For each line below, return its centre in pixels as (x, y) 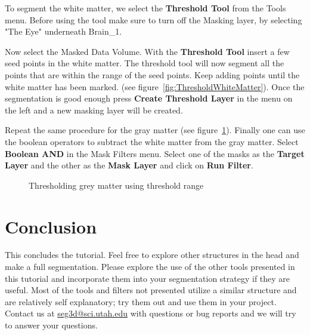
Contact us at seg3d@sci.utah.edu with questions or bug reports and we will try (151, 313)
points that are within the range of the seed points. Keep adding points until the (152, 74)
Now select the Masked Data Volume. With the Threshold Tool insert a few (147, 51)
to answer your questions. (51, 325)
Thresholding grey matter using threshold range (116, 185)
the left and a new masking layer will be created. (94, 110)
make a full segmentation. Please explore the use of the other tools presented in (150, 267)
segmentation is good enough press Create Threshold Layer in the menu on (149, 98)
